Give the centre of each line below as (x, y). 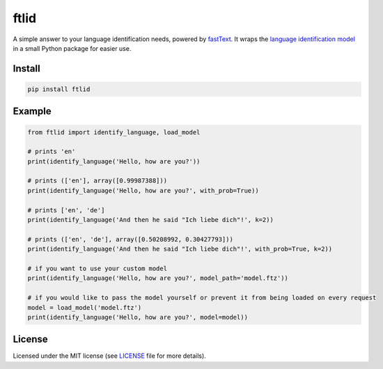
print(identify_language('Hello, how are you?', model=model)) (138, 317)
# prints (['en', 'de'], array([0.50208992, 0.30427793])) (130, 239)
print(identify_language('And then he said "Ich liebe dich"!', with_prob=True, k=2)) (180, 249)
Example (32, 111)
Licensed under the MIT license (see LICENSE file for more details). (110, 356)
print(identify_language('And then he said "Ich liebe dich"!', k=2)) (151, 220)
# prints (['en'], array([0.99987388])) (97, 181)
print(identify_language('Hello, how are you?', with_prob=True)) (143, 190)
